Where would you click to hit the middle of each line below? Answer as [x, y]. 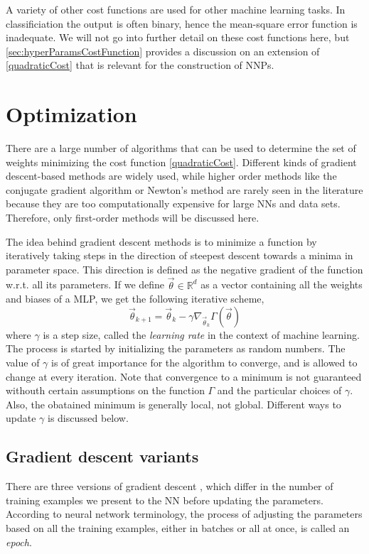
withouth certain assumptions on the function [105, 390]
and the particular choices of [279, 390]
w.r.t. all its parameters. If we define [85, 284]
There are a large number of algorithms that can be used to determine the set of [181, 148]
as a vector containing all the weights [282, 284]
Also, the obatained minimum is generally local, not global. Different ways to [173, 404]
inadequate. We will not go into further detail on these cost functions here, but [178, 37]
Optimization [71, 114]
